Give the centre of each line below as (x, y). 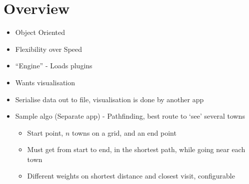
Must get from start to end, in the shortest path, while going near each (136, 149)
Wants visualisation (45, 82)
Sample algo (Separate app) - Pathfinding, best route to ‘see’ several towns (130, 116)
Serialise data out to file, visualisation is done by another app (109, 99)
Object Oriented (40, 32)
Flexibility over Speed (49, 49)
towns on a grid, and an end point (124, 132)
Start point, (45, 132)
